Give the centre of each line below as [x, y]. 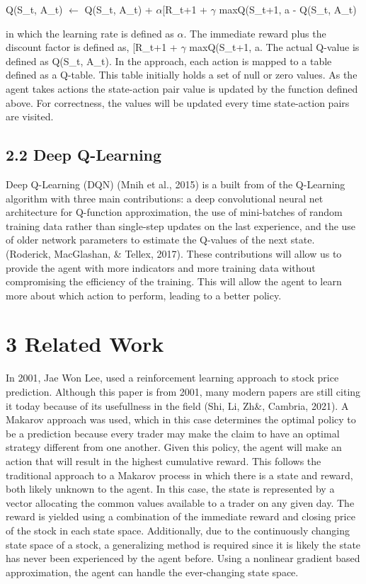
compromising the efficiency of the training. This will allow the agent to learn [174, 281]
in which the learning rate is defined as [90, 33]
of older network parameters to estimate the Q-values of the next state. [160, 240]
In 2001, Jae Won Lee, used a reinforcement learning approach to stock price [172, 378]
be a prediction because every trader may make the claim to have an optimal [173, 433]
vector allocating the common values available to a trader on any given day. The [180, 502]
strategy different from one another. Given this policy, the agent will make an [174, 447]
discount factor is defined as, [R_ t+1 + [92, 47]
